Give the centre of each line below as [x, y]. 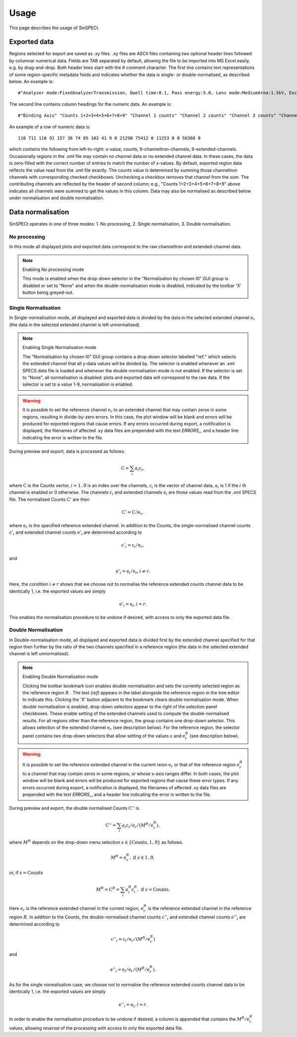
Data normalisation [39, 212]
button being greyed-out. [48, 292]
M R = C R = [108, 889]
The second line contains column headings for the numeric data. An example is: [90, 104]
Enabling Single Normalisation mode [59, 347]
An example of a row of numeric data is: [50, 127]
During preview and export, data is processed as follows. [67, 451]
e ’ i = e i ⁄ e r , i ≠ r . [133, 572]
